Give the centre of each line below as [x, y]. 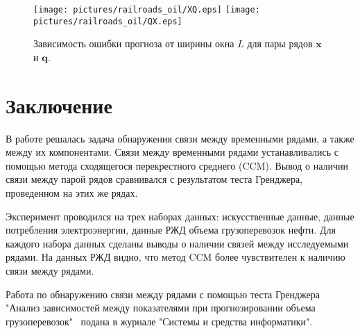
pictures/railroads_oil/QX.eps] [108, 21]
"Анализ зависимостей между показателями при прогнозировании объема [161, 308]
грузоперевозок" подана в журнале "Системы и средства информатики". [159, 321]
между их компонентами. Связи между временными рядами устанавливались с [172, 152]
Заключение [59, 105]
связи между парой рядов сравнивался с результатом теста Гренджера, [154, 179]
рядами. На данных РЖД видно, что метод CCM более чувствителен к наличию [175, 257]
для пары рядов [280, 43]
